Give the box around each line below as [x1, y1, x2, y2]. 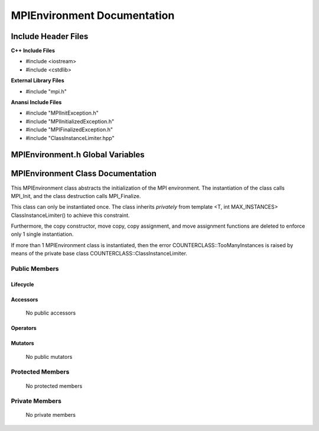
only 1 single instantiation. [11, 231, 74, 238]
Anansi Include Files [11, 99, 62, 106]
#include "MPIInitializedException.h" [25, 118, 115, 125]
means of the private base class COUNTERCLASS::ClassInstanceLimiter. [11, 250, 187, 257]
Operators [11, 325, 37, 332]
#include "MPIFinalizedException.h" [25, 126, 113, 133]
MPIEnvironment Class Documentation [11, 168, 157, 179]
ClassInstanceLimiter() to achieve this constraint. [11, 212, 130, 219]
